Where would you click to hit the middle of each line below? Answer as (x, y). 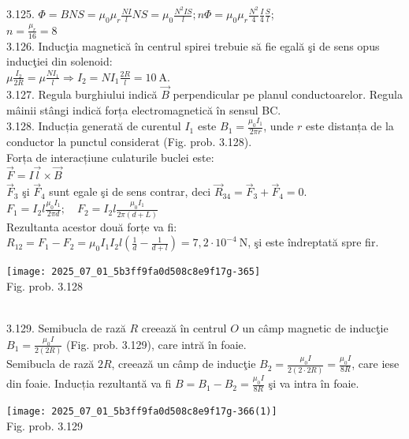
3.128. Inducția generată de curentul (94, 126)
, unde (279, 126)
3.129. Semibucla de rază (66, 328)
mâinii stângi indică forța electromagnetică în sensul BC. (144, 109)
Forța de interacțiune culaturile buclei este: (110, 157)
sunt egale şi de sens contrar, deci (130, 191)
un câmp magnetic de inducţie (315, 328)
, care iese (376, 364)
